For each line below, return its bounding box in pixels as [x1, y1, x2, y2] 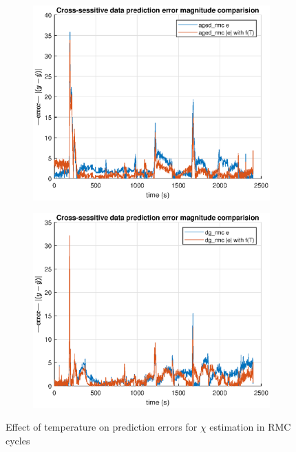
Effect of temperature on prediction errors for [6, 420, 198, 434]
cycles [6, 433, 30, 447]
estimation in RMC [209, 420, 291, 434]
